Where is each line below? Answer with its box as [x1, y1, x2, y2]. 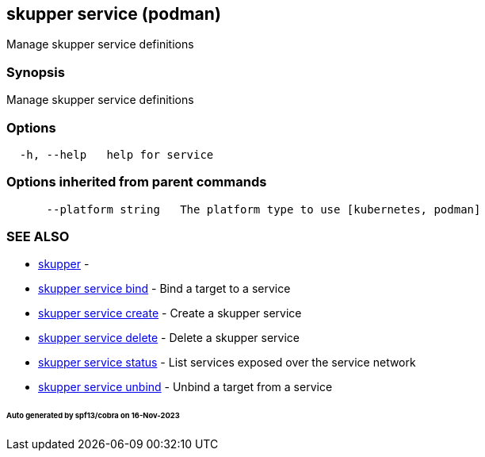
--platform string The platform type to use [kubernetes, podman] [46, 202, 481, 216]
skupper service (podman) [6, 4, 221, 24]
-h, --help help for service [19, 148, 214, 161]
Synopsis [6, 63, 65, 80]
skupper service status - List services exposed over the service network [38, 355, 416, 370]
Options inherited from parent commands [6, 174, 267, 190]
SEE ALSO [6, 228, 70, 245]
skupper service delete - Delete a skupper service [38, 331, 300, 345]
